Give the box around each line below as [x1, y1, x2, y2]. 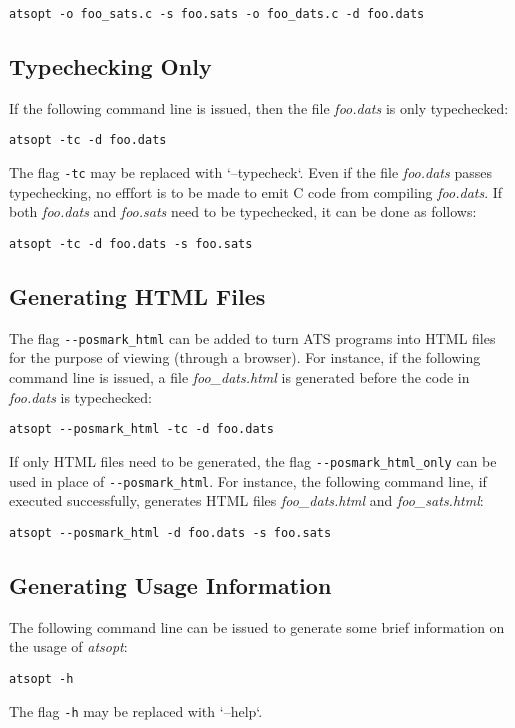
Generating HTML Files [9, 281, 266, 311]
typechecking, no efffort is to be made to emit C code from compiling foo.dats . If [9, 181, 503, 202]
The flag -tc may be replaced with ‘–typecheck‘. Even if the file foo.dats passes [9, 162, 492, 183]
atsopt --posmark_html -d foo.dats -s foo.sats [9, 525, 332, 540]
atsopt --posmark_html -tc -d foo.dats [9, 422, 274, 437]
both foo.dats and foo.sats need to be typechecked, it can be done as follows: [9, 201, 477, 222]
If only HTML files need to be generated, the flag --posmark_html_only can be [9, 450, 497, 471]
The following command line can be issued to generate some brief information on [9, 616, 505, 637]
